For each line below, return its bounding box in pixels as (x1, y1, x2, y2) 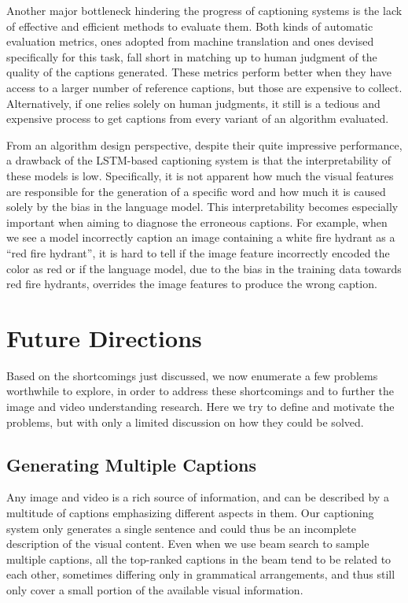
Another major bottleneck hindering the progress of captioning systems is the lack (6, 2, 402, 18)
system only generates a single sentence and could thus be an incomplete (6, 520, 356, 536)
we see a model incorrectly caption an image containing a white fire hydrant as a (6, 229, 395, 246)
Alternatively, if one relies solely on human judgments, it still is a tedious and (6, 94, 380, 111)
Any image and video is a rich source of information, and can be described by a (6, 489, 389, 505)
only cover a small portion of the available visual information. (6, 581, 303, 597)
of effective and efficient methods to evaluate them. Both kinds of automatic (6, 17, 373, 34)
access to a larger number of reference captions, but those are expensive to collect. (6, 79, 402, 95)
